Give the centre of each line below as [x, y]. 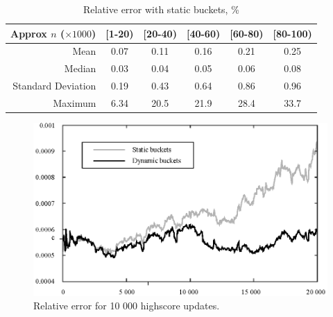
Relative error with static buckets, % [161, 9]
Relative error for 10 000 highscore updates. [127, 306]
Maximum [75, 102]
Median [80, 68]
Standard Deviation [54, 86]
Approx [29, 33]
